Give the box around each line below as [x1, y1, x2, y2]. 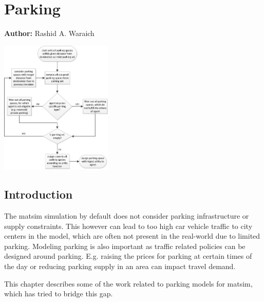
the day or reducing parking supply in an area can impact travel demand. [4, 261, 236, 272]
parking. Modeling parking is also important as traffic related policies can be [4, 240, 246, 251]
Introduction [4, 186, 73, 202]
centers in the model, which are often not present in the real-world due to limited [4, 230, 260, 241]
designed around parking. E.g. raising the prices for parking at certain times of [4, 251, 252, 261]
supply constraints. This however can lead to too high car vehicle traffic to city [4, 220, 253, 231]
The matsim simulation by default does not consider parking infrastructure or [4, 210, 249, 221]
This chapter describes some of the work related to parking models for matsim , [4, 278, 253, 289]
